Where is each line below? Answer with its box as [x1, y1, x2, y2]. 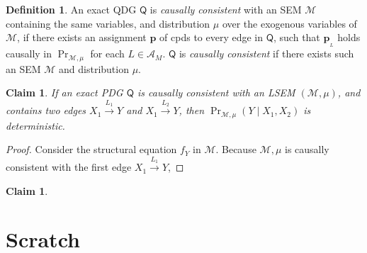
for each [90, 46, 125, 61]
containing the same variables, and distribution [6, 16, 210, 30]
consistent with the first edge [6, 159, 132, 174]
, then [179, 103, 204, 118]
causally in [6, 46, 52, 61]
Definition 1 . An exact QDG [6, 2, 137, 16]
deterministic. [6, 118, 65, 133]
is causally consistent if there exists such [179, 46, 354, 61]
